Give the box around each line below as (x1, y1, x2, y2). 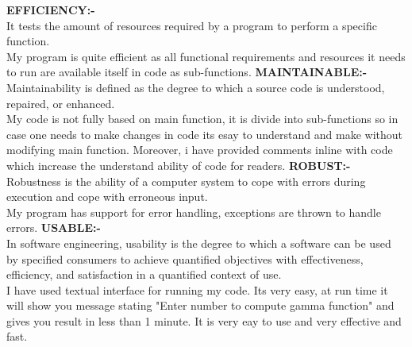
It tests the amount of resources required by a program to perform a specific (6, 17, 377, 33)
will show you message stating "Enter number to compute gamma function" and (6, 297, 395, 314)
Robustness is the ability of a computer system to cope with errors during (6, 172, 366, 189)
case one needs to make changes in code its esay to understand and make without (6, 125, 402, 142)
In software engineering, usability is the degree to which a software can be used (6, 234, 391, 251)
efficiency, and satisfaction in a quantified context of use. (6, 266, 282, 283)
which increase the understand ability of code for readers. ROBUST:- (6, 156, 351, 173)
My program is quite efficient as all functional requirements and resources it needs (6, 48, 406, 64)
